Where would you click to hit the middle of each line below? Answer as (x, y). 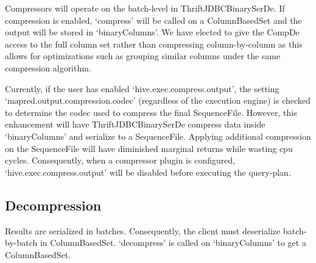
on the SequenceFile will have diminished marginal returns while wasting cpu (149, 148)
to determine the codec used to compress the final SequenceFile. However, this (151, 112)
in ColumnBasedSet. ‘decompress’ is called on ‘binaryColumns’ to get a (173, 243)
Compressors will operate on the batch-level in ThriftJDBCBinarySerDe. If (145, 8)
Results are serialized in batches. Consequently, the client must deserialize (143, 230)
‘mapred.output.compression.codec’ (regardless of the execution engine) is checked (158, 100)
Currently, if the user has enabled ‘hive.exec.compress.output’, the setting (142, 88)
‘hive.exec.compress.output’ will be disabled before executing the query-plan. (148, 172)
